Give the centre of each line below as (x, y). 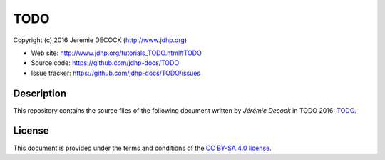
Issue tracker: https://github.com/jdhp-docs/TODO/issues (116, 73)
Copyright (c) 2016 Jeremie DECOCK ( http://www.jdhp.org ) (100, 40)
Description (40, 93)
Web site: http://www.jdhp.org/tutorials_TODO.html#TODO (117, 53)
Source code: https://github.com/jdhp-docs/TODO (105, 63)
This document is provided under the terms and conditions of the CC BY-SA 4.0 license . (143, 148)
